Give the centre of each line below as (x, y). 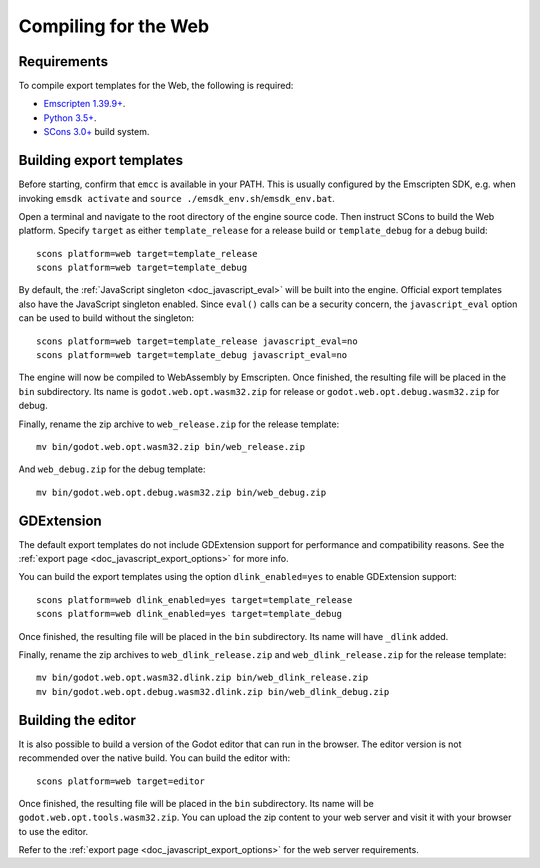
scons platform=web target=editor (120, 781)
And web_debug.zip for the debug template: (112, 469)
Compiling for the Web (114, 26)
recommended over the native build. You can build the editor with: (154, 758)
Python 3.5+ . (70, 117)
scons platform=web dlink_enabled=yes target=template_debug (189, 614)
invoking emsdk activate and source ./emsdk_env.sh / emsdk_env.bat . (176, 198)
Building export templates (101, 160)
